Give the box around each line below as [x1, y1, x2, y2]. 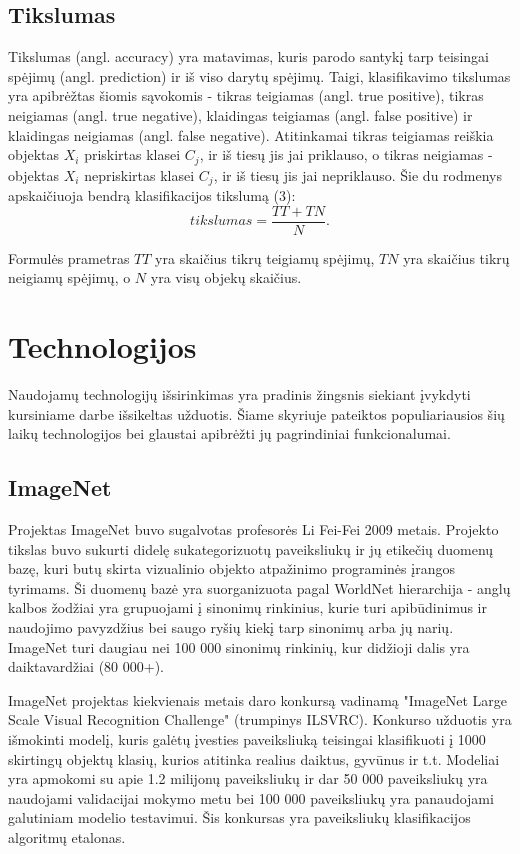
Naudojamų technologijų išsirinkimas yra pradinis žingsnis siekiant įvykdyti [8, 384, 471, 405]
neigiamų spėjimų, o [8, 267, 131, 288]
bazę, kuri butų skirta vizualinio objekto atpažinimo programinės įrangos [8, 558, 455, 579]
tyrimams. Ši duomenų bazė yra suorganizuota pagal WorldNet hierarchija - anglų [8, 577, 511, 598]
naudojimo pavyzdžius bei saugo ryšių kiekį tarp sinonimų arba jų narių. [8, 617, 454, 637]
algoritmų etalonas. [8, 826, 126, 847]
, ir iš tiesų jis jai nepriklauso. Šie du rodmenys [213, 164, 502, 185]
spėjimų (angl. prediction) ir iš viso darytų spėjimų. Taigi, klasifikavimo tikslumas [8, 65, 511, 86]
